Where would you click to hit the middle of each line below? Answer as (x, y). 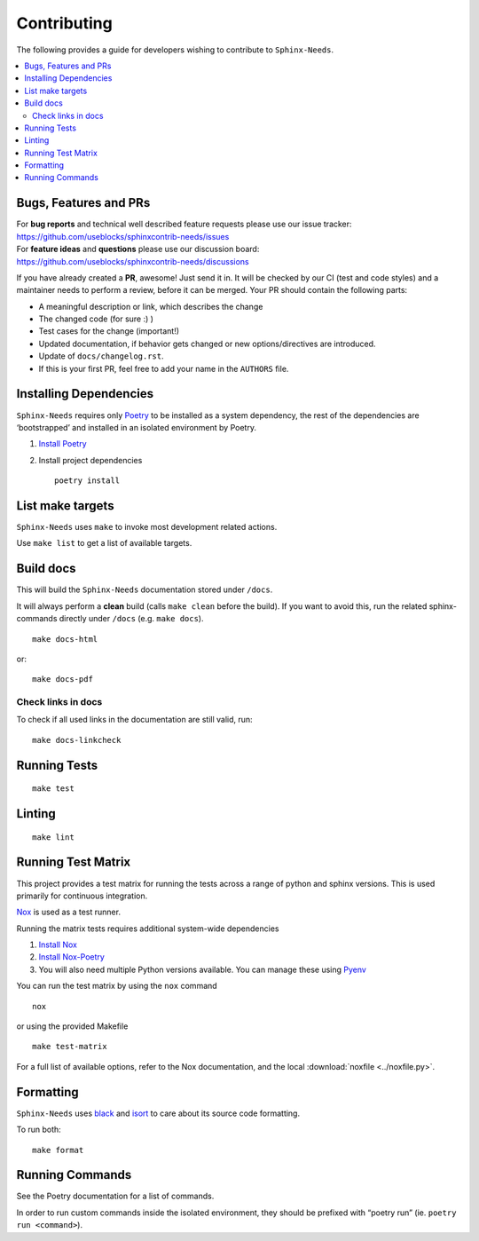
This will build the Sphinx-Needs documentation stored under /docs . (145, 589)
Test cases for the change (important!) (109, 331)
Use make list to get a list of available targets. (104, 543)
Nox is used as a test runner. (69, 912)
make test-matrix (70, 1047)
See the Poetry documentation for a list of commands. (115, 1196)
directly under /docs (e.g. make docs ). (131, 619)
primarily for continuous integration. (82, 896)
